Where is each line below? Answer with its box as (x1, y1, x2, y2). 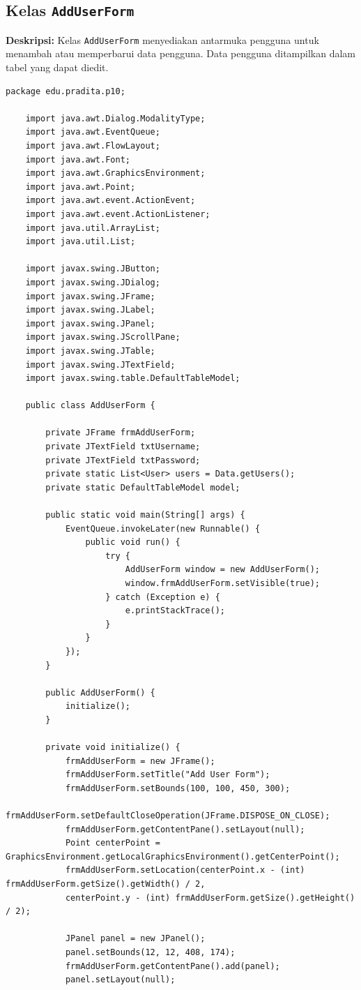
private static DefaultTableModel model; (45, 482, 240, 493)
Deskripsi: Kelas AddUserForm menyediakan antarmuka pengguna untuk (6, 32, 319, 47)
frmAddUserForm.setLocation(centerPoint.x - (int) (65, 865, 305, 876)
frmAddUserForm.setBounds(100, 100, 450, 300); (65, 783, 291, 793)
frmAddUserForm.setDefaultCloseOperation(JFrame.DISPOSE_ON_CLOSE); (6, 811, 330, 821)
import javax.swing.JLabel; (25, 305, 155, 315)
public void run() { (85, 537, 180, 548)
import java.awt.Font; (25, 154, 130, 165)
